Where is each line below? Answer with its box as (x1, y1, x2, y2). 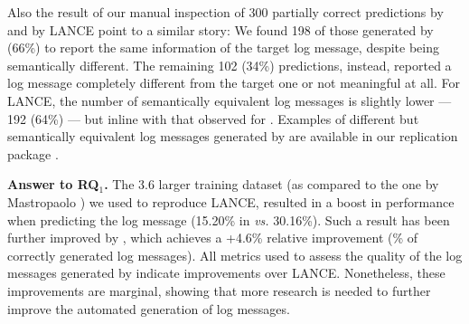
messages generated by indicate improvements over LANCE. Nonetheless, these (7, 263, 446, 282)
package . (7, 144, 59, 163)
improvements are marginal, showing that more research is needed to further (7, 281, 431, 300)
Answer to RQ (7, 175, 99, 194)
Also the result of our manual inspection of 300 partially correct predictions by (7, 3, 444, 21)
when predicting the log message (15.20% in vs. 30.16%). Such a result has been (7, 210, 450, 229)
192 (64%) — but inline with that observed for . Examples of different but (7, 109, 419, 128)
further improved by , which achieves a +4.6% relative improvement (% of (7, 228, 418, 247)
